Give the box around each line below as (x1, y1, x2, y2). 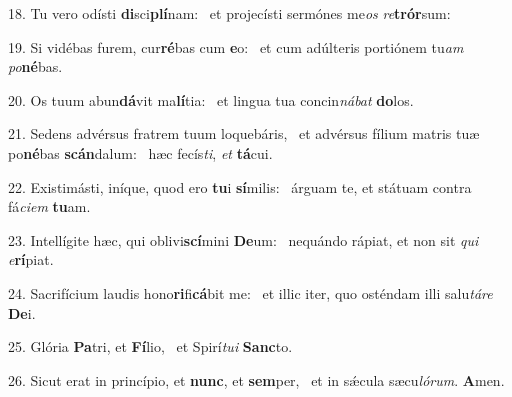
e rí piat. (8, 249, 54, 270)
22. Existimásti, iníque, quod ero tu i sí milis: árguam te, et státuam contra (8, 176, 472, 197)
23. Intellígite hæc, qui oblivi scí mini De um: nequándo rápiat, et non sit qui (8, 229, 479, 250)
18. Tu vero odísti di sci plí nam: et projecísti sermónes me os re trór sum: (8, 3, 451, 23)
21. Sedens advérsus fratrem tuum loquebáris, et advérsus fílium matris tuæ (8, 123, 480, 144)
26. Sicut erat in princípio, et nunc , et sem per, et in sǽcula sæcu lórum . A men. (8, 369, 505, 390)
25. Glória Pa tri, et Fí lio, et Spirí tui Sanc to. (8, 336, 293, 357)
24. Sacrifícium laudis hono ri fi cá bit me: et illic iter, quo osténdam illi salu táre (8, 282, 493, 303)
